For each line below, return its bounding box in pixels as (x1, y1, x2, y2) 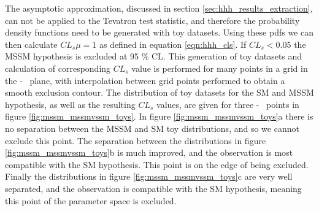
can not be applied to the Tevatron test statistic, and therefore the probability (5, 13, 300, 26)
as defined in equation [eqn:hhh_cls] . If (99, 37, 247, 50)
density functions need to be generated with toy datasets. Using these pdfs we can (5, 26, 313, 39)
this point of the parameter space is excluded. (5, 194, 177, 207)
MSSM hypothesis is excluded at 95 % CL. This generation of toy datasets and (5, 50, 302, 63)
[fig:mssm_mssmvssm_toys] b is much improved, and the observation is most (5, 146, 293, 159)
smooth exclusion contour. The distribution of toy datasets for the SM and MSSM (5, 86, 314, 99)
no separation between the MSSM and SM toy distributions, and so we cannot (5, 121, 299, 134)
